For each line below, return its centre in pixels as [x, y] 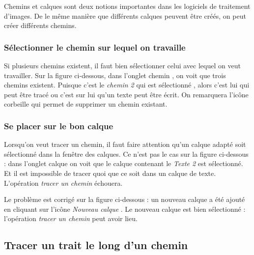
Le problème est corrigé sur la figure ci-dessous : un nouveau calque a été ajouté [125, 199]
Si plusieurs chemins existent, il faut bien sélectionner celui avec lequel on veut [122, 65]
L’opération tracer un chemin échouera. [63, 183]
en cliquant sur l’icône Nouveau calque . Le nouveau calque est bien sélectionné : [125, 209]
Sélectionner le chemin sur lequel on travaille [95, 47]
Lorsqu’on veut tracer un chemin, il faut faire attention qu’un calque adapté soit [125, 144]
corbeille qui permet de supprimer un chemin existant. [86, 104]
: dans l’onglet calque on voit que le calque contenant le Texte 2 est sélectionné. [124, 163]
